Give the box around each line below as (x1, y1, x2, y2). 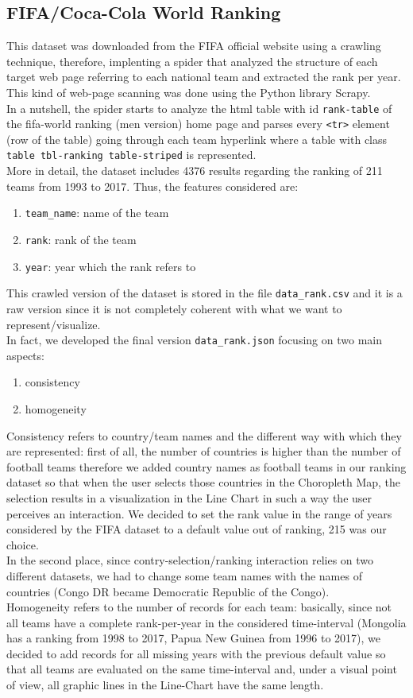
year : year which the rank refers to (25, 258, 196, 274)
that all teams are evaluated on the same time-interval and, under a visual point (6, 661, 397, 677)
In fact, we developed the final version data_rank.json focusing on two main (6, 332, 382, 348)
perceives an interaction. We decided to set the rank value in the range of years (6, 505, 392, 522)
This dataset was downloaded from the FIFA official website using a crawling (6, 37, 381, 54)
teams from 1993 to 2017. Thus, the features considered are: (6, 177, 299, 194)
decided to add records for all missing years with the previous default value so (6, 645, 386, 661)
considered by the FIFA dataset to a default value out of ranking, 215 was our (6, 521, 387, 537)
